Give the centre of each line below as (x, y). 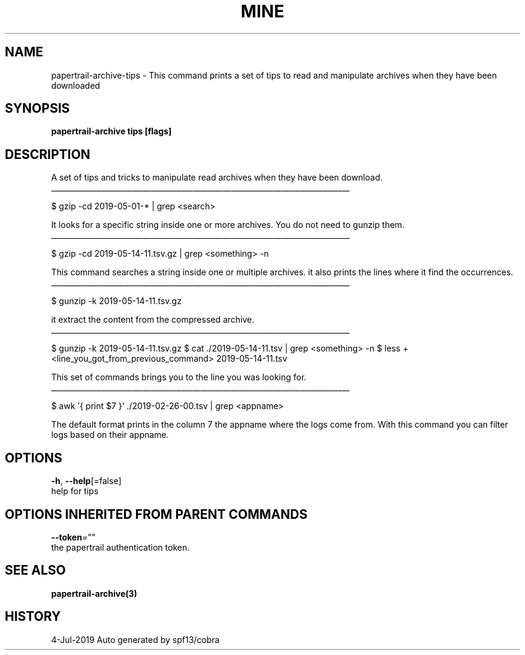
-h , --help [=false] (86, 481)
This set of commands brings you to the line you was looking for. (179, 377)
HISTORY (33, 617)
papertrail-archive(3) (94, 593)
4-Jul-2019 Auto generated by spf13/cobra (135, 639)
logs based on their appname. (110, 435)
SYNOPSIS (37, 109)
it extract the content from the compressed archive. (153, 320)
